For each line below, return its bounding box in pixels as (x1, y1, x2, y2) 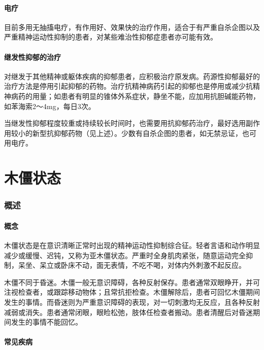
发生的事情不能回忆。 (11, 317, 82, 327)
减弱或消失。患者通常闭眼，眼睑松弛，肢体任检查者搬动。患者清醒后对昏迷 (4, 306, 253, 317)
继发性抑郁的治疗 (4, 51, 61, 62)
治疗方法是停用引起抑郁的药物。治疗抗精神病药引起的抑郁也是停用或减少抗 (4, 81, 253, 91)
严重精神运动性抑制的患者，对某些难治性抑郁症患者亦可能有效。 (4, 31, 217, 42)
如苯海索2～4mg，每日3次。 (4, 100, 95, 111)
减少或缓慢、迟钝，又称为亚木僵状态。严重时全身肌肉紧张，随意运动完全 (4, 250, 246, 260)
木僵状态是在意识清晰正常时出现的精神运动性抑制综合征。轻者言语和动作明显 (4, 239, 260, 250)
